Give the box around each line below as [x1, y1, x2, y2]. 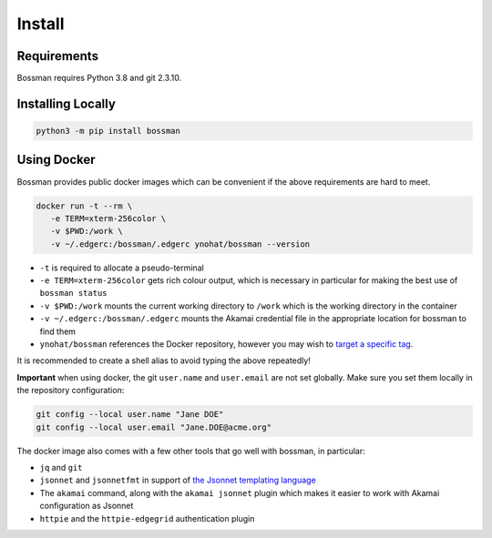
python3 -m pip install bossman [36, 126, 181, 137]
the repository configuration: [16, 385, 125, 396]
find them [39, 326, 77, 337]
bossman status [39, 288, 108, 299]
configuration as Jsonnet [39, 501, 134, 512]
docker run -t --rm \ [36, 200, 133, 211]
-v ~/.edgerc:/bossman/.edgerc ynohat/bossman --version [50, 239, 311, 249]
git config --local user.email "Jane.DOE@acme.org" [36, 421, 272, 432]
